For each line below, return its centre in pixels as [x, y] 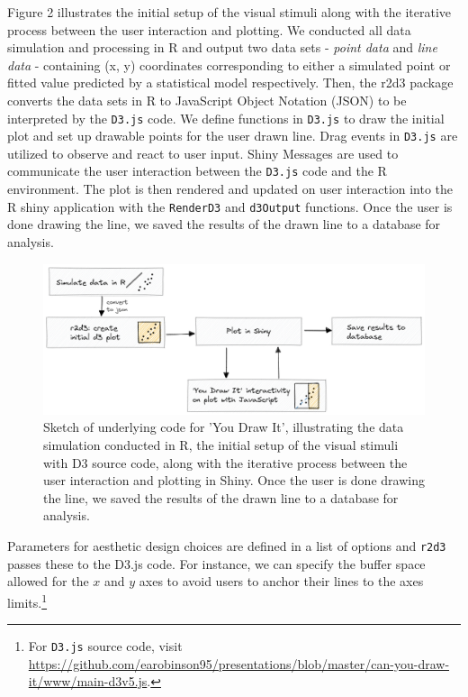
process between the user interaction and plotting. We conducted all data [209, 29]
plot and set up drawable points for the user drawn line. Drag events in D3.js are [233, 136]
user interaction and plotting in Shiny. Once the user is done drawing [234, 480]
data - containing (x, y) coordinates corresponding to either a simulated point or [229, 64]
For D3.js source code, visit [105, 646]
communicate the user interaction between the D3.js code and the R [197, 171]
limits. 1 [27, 601]
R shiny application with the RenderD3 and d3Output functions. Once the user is [230, 206]
